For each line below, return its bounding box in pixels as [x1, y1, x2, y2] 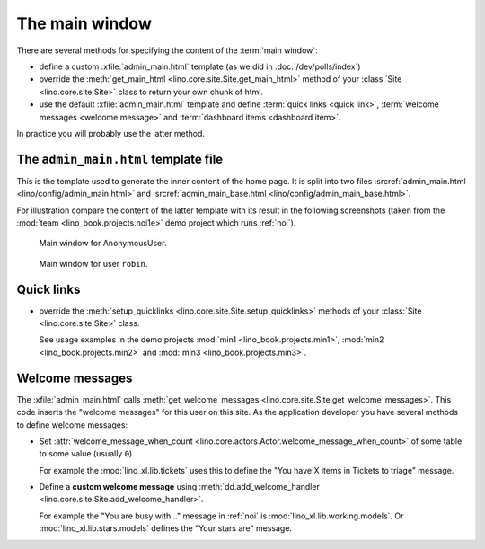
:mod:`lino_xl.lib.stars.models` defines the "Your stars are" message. [39, 523, 292, 534]
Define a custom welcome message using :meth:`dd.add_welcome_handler [39, 482, 321, 492]
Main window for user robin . [39, 258, 148, 269]
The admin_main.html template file [16, 151, 224, 166]
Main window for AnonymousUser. [39, 238, 167, 249]
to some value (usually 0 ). [39, 448, 135, 459]
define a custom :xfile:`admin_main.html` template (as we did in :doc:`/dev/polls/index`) [39, 61, 361, 72]
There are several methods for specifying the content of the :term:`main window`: [16, 45, 318, 56]
